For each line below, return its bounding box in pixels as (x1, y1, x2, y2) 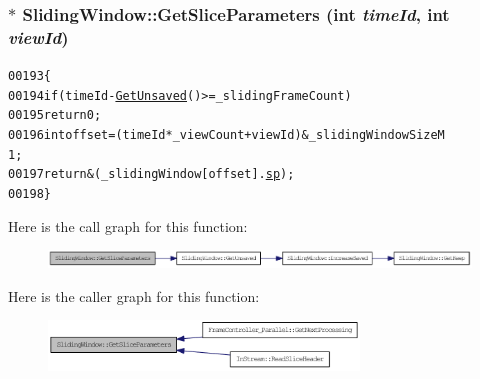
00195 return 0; (8, 108, 102, 123)
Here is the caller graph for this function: (8, 285, 260, 306)
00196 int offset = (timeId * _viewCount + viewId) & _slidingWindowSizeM (8, 128, 445, 143)
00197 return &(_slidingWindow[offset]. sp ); (8, 167, 295, 182)
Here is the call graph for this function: (8, 215, 248, 236)
